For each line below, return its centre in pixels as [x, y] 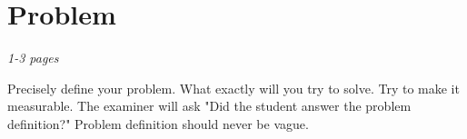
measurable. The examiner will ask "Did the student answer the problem [209, 106]
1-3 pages [33, 58]
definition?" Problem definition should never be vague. [158, 123]
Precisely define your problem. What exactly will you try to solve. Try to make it [233, 88]
